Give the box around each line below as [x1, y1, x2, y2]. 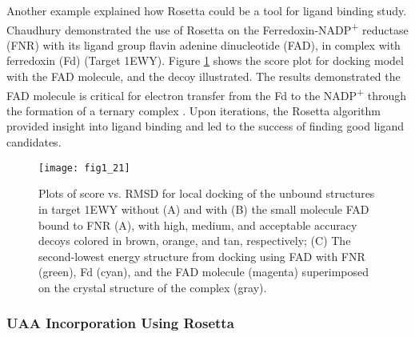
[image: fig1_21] [38, 162, 130, 174]
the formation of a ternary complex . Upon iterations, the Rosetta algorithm [6, 102, 381, 118]
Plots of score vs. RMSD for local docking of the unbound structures [38, 185, 375, 202]
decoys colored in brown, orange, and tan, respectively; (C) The [38, 232, 351, 249]
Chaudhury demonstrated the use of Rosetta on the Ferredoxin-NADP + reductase [6, 18, 409, 38]
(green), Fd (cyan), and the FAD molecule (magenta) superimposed [38, 263, 369, 280]
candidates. [6, 134, 62, 150]
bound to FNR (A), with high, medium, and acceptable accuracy [38, 216, 357, 233]
